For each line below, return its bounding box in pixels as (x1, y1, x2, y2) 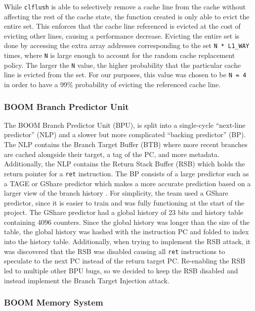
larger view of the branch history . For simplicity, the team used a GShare (4, 188, 228, 198)
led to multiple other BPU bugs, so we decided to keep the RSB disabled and (4, 265, 238, 275)
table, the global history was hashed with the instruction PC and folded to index (4, 226, 249, 237)
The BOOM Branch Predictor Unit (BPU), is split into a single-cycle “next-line (4, 119, 246, 130)
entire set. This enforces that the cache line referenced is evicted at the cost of (4, 21, 241, 31)
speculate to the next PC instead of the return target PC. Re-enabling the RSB (4, 256, 246, 266)
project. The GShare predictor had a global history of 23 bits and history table (4, 207, 244, 217)
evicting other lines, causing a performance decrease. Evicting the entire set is (4, 30, 240, 41)
